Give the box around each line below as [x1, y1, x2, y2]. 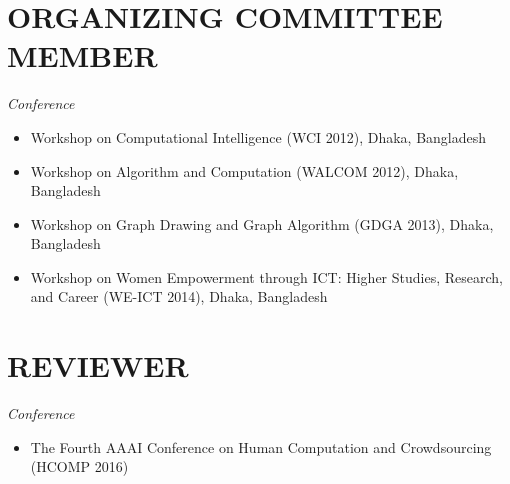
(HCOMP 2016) [30, 456, 129, 477]
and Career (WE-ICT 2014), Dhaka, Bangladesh [30, 286, 328, 307]
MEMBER [7, 35, 158, 76]
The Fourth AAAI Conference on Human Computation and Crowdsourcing [30, 436, 492, 457]
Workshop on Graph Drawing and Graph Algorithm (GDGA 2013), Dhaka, [30, 213, 494, 234]
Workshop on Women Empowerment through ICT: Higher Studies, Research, [30, 266, 503, 287]
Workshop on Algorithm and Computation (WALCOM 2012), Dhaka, [30, 160, 459, 181]
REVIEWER [7, 345, 189, 386]
